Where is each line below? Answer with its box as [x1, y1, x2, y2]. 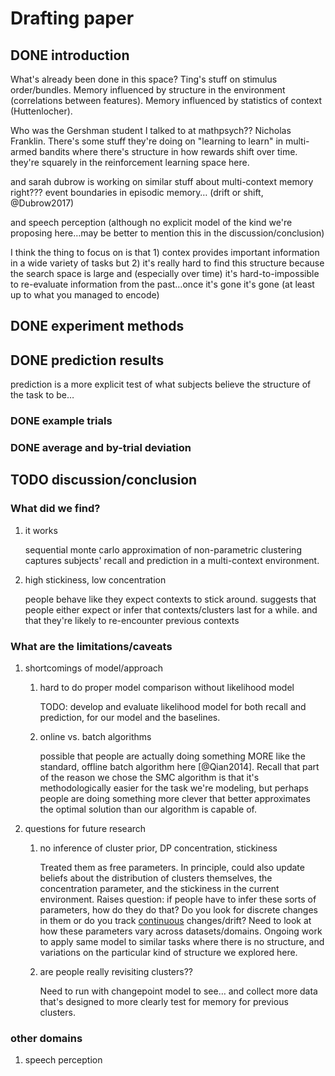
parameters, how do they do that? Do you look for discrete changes [39, 904, 318, 916]
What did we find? [10, 502, 101, 516]
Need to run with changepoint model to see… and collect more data [39, 985, 318, 997]
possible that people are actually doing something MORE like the [39, 750, 306, 762]
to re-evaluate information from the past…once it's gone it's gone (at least [10, 278, 315, 290]
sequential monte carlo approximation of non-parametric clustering [24, 543, 302, 556]
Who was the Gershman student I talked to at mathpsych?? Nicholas [10, 125, 292, 136]
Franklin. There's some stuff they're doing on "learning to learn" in [10, 135, 284, 147]
